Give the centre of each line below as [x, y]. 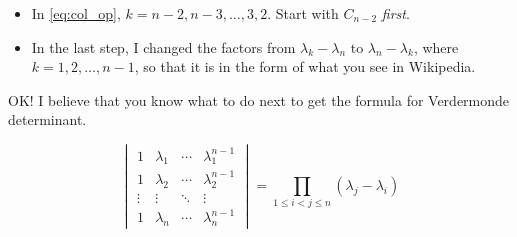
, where [436, 46]
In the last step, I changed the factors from [163, 46]
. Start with [303, 13]
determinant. [47, 119]
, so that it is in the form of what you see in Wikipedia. [305, 66]
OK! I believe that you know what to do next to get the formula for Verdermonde [259, 99]
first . [395, 13]
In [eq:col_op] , [76, 13]
